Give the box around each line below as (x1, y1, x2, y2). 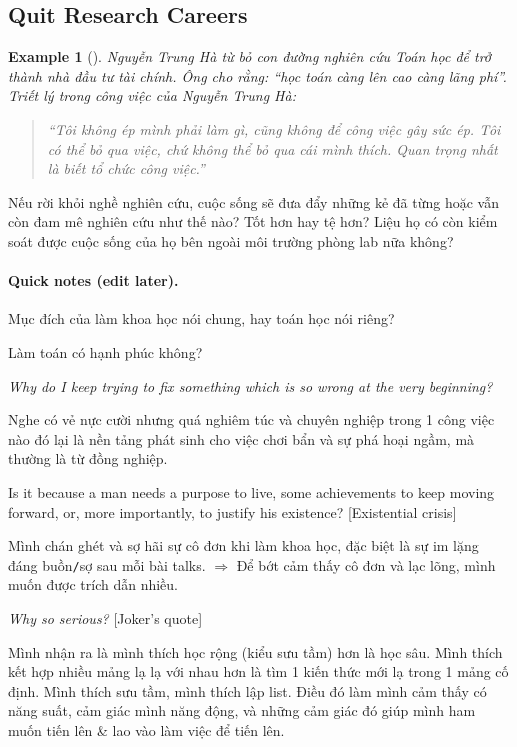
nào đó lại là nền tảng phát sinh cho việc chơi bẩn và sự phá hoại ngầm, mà (8, 428, 475, 449)
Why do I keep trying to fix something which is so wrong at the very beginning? (8, 375, 493, 396)
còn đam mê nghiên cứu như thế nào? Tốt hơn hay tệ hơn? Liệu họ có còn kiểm (8, 211, 498, 232)
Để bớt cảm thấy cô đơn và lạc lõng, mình (236, 554, 496, 575)
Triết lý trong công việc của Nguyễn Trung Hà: (8, 85, 296, 106)
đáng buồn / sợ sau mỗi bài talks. (8, 554, 206, 575)
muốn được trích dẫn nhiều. (8, 574, 179, 595)
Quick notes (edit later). (8, 270, 179, 291)
